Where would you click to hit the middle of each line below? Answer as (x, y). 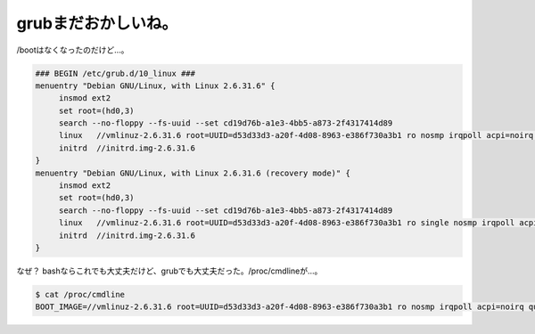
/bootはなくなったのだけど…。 (73, 50)
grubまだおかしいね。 (97, 23)
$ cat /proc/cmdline (80, 294)
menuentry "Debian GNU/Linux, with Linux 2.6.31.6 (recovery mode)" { (193, 173)
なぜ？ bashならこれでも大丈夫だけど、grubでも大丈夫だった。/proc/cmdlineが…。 (169, 271)
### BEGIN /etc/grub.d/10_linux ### (115, 73)
